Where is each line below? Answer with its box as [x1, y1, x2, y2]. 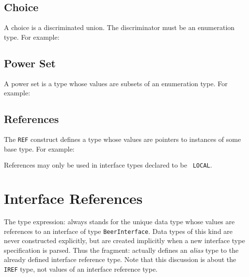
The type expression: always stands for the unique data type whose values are [4, 216, 235, 227]
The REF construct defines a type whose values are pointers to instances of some [4, 134, 241, 144]
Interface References [4, 188, 143, 208]
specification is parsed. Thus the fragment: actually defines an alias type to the [4, 245, 239, 255]
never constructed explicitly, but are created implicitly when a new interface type [4, 235, 245, 246]
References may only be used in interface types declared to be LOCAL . [4, 160, 212, 170]
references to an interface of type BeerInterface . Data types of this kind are [4, 226, 233, 236]
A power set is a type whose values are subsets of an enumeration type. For [4, 78, 228, 88]
